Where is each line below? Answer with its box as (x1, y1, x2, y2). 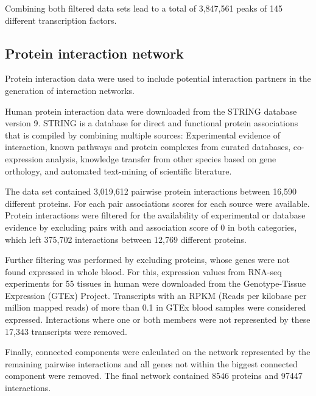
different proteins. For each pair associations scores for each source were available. (5, 196, 310, 209)
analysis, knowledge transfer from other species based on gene (46, 152, 276, 165)
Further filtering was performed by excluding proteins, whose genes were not (5, 253, 290, 266)
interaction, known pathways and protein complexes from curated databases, (5, 140, 291, 153)
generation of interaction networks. (5, 84, 135, 96)
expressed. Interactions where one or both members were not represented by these (5, 313, 311, 326)
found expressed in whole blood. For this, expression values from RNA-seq (5, 265, 282, 278)
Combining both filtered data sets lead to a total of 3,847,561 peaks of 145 (5, 2, 283, 14)
